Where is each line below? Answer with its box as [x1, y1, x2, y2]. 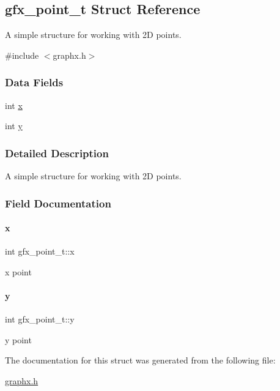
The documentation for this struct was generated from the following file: [5, 354, 276, 367]
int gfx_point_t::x [5, 245, 75, 258]
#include [5, 48, 39, 61]
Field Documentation [5, 195, 111, 210]
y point [5, 333, 32, 346]
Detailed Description [5, 145, 109, 160]
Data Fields [5, 75, 64, 90]
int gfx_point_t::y [5, 313, 75, 326]
